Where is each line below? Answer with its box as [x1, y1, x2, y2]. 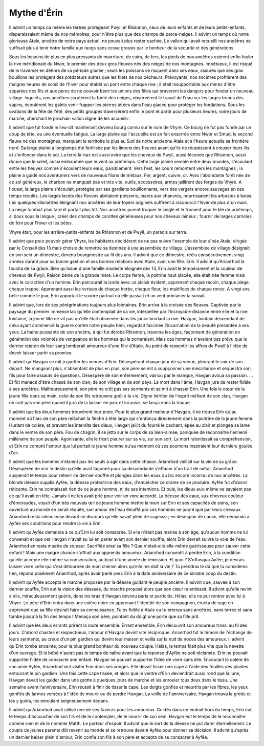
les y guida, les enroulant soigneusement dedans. [9, 698, 110, 703]
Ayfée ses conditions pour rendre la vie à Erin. [9, 520, 102, 526]
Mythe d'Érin [9, 7, 63, 18]
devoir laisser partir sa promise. [9, 350, 73, 355]
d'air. [9, 450, 20, 456]
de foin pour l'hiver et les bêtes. [9, 220, 73, 226]
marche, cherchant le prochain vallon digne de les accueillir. [9, 115, 131, 121]
